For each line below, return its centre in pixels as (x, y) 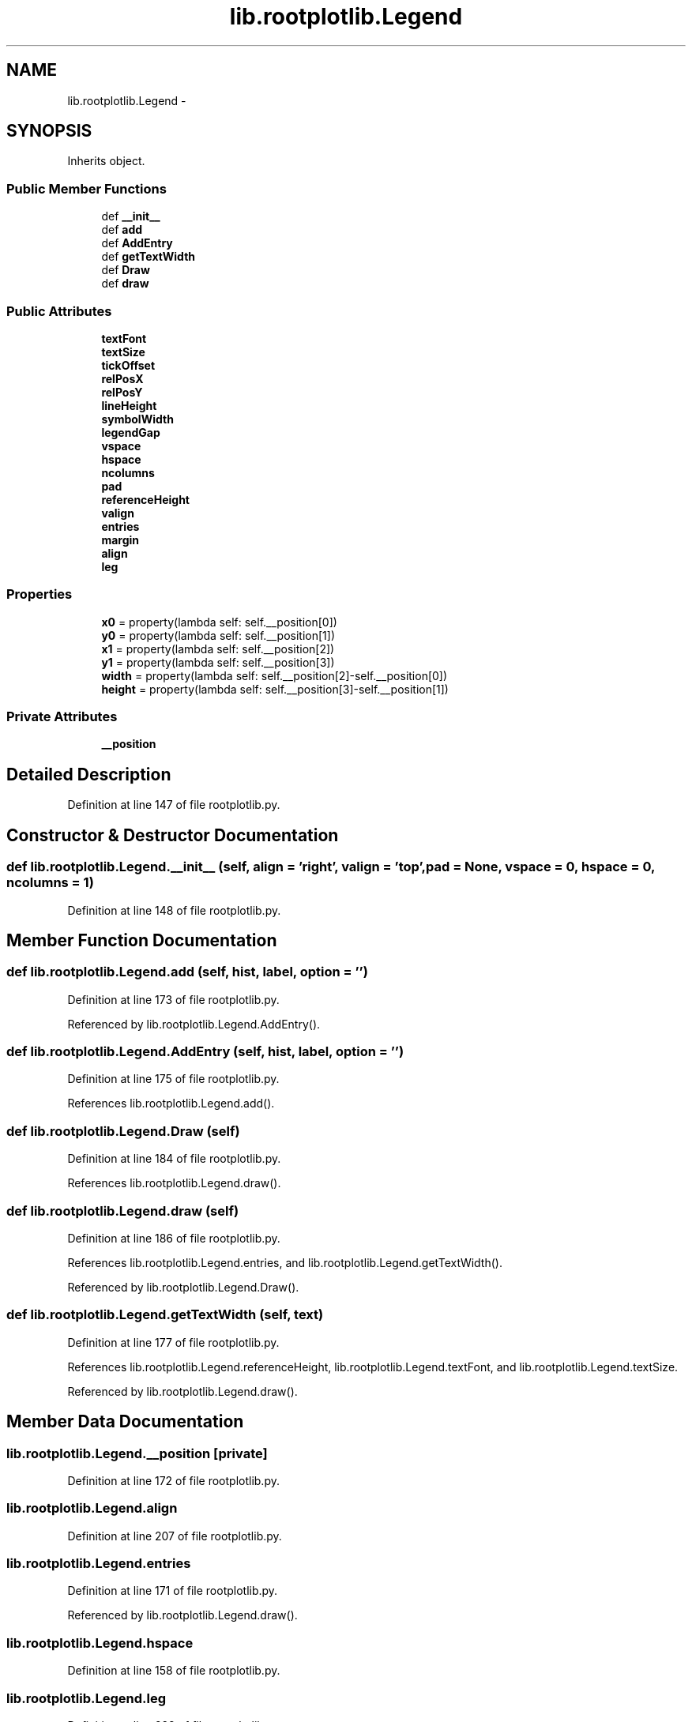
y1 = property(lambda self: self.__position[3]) (218, 662)
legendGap (131, 432)
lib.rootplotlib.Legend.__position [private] (137, 1453)
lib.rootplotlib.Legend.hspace (100, 1643)
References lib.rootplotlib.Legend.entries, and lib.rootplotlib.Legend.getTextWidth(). (285, 1262)
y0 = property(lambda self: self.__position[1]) (218, 635)
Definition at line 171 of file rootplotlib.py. (173, 1591)
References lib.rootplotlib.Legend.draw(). (174, 1183)
